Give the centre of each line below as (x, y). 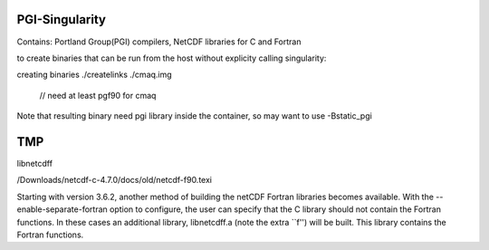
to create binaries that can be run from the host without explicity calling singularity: (172, 58)
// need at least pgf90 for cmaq (98, 95)
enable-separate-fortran (62, 209)
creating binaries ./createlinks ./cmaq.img (94, 75)
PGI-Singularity (61, 19)
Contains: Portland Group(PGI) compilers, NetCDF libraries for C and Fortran (159, 42)
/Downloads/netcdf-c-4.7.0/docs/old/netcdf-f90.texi (115, 180)
